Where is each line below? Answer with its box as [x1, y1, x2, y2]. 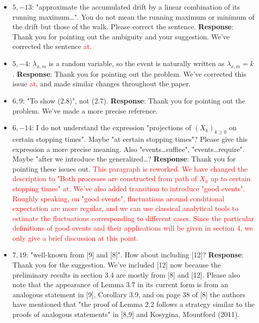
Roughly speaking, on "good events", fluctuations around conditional [12, 193, 225, 203]
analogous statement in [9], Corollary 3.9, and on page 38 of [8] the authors [12, 289, 245, 299]
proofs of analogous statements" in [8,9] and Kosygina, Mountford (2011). [12, 309, 240, 319]
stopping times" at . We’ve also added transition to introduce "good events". [12, 183, 245, 193]
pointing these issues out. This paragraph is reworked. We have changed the [12, 163, 248, 174]
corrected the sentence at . [12, 41, 92, 51]
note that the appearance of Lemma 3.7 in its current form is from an [12, 279, 228, 290]
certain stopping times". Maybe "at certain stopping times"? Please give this [12, 133, 248, 144]
